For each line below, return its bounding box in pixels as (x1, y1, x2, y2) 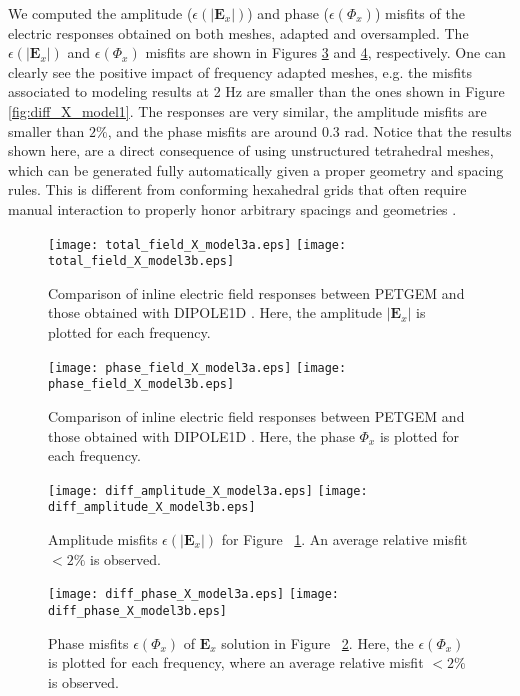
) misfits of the (374, 3, 465, 23)
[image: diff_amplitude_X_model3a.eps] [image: (48, 483, 368, 498)
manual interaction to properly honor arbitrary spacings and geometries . (8, 198, 457, 219)
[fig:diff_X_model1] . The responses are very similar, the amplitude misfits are (8, 100, 487, 121)
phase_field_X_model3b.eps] (48, 377, 235, 392)
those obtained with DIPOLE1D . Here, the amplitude (48, 302, 383, 323)
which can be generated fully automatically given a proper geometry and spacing (8, 159, 504, 180)
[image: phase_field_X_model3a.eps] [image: (48, 360, 347, 375)
